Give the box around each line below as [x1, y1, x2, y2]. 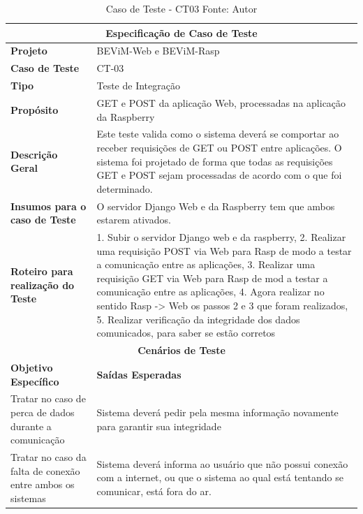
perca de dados [10, 404, 75, 419]
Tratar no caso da [10, 449, 87, 464]
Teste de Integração [96, 78, 180, 93]
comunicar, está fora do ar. [96, 483, 212, 498]
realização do [10, 277, 75, 292]
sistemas [10, 490, 46, 505]
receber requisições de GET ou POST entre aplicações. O [96, 140, 342, 154]
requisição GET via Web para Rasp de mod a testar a [96, 270, 328, 285]
